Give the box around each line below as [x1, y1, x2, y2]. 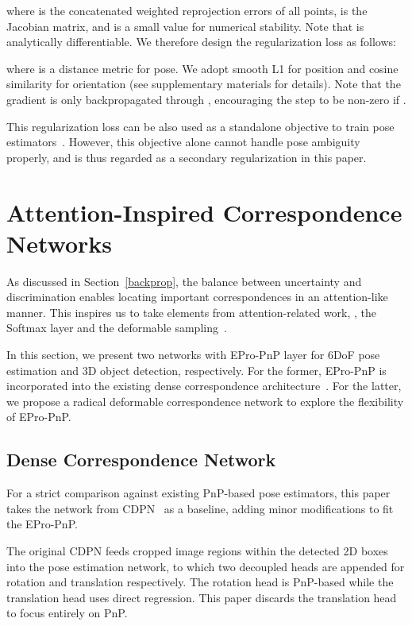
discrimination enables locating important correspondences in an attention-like [6, 288, 388, 305]
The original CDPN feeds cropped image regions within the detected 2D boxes [6, 542, 388, 558]
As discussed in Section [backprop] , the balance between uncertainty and [6, 272, 362, 289]
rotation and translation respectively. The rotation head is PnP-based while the [6, 574, 394, 590]
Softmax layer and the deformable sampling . [6, 319, 227, 336]
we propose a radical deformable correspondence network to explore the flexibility [6, 392, 404, 409]
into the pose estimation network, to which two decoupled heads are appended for [6, 558, 405, 574]
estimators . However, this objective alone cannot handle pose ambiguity [6, 133, 360, 150]
